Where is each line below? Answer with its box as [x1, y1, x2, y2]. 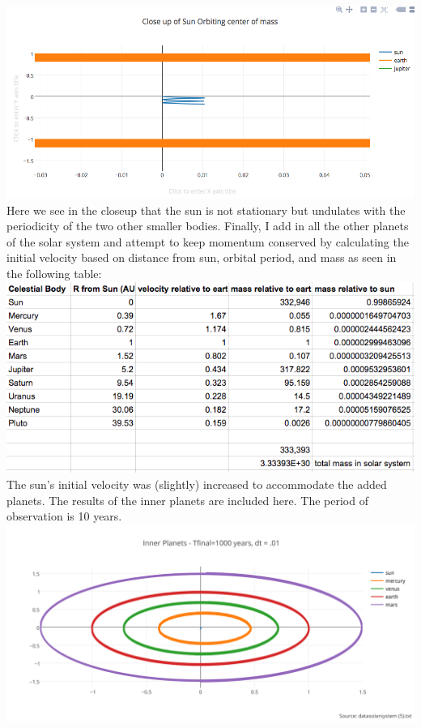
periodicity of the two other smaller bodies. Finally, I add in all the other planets [6, 217, 409, 234]
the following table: [6, 265, 102, 282]
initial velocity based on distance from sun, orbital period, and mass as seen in [6, 249, 397, 266]
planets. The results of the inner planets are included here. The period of [6, 491, 368, 508]
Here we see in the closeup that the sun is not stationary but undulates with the [6, 201, 406, 218]
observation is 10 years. [6, 507, 122, 525]
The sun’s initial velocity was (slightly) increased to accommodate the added [6, 475, 387, 492]
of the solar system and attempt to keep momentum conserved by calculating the [6, 233, 409, 250]
